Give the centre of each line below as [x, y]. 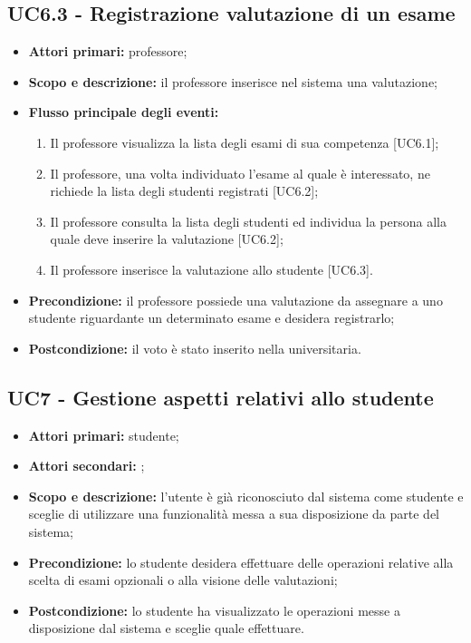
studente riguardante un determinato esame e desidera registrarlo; [211, 318]
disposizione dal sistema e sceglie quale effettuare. [166, 628]
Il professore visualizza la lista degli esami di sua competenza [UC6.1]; [245, 142]
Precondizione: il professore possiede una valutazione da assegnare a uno [235, 300]
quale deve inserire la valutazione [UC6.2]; [167, 239]
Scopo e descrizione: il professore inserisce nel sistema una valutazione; [233, 81]
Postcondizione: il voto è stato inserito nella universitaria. [195, 348]
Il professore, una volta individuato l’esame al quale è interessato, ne [240, 173]
